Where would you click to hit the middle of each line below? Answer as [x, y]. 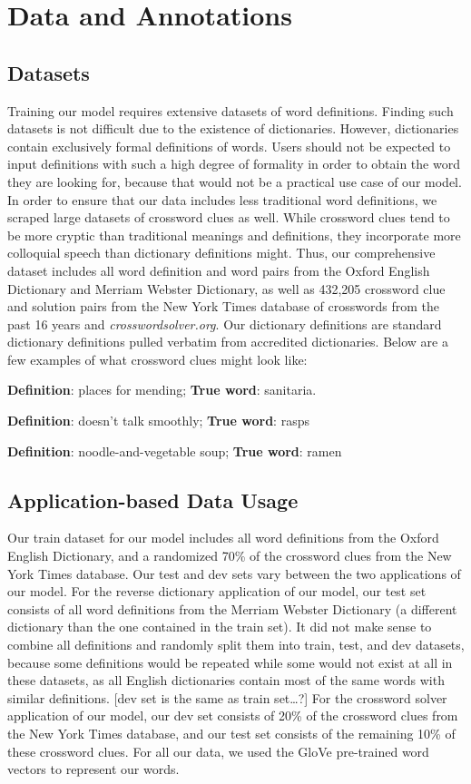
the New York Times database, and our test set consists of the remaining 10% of [231, 733]
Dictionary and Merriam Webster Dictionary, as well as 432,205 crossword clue [226, 288]
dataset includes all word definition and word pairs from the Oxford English [219, 270]
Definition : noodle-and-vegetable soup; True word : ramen [175, 451]
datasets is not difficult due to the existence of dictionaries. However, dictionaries [233, 128]
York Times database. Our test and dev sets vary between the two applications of [234, 573]
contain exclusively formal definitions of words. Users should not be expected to [229, 146]
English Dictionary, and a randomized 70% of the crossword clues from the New [230, 556]
